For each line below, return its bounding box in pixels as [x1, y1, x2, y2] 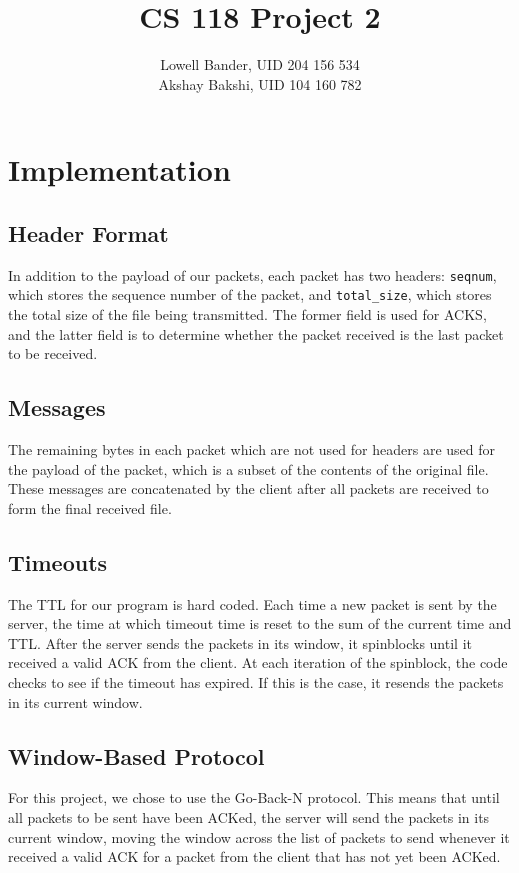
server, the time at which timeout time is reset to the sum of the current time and [8, 613, 512, 634]
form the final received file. [8, 497, 172, 518]
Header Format [8, 217, 169, 248]
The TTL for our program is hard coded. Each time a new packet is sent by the [8, 593, 497, 614]
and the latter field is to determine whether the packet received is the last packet [8, 323, 504, 344]
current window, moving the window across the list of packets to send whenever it [8, 826, 510, 847]
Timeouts [8, 546, 108, 577]
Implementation [8, 149, 231, 190]
